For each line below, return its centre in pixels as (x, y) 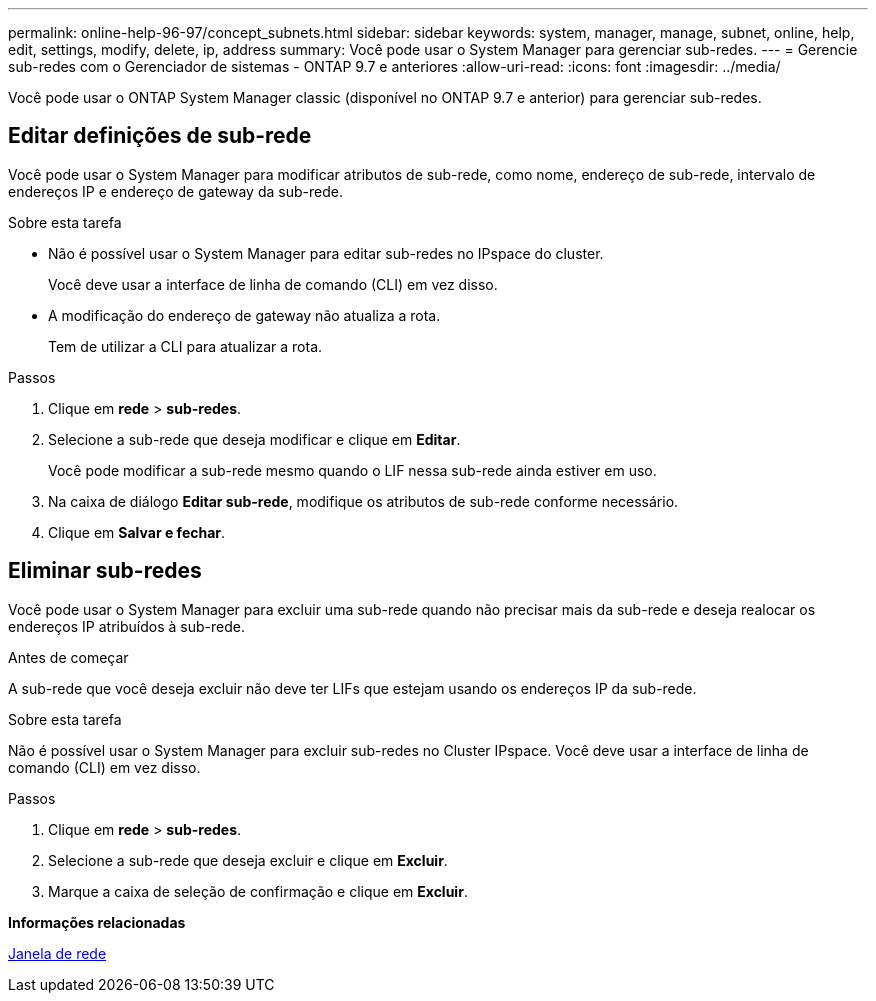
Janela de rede (57, 953)
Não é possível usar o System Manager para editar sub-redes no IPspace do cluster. (326, 253)
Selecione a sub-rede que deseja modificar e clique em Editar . (254, 439)
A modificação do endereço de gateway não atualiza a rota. (244, 315)
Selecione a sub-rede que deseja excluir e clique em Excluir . (248, 860)
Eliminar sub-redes (105, 571)
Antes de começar (68, 657)
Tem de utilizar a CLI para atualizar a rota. (185, 346)
